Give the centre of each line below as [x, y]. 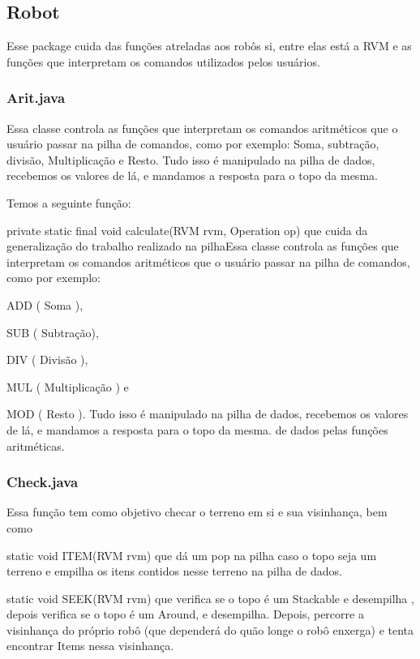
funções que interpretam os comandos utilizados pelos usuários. [163, 61]
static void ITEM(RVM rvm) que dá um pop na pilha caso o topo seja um [192, 555]
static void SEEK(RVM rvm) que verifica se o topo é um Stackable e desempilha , [210, 598]
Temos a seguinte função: [69, 202]
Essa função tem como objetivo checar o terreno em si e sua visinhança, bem [197, 512]
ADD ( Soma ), [45, 304]
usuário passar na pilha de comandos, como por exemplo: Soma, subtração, [193, 144]
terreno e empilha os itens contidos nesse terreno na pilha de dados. [174, 571]
